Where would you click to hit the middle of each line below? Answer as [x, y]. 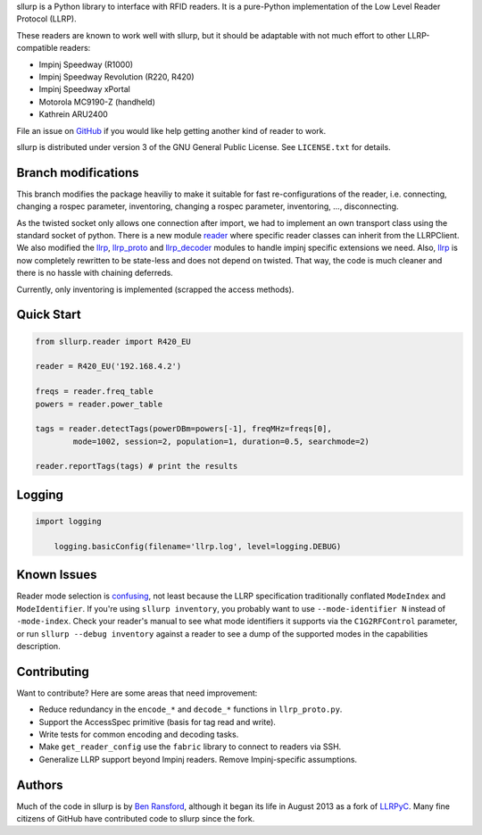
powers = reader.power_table [99, 404]
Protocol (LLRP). [46, 19]
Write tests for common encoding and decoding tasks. [139, 734]
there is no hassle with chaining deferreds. [95, 273]
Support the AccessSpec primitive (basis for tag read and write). [158, 722]
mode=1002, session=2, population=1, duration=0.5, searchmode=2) [221, 441]
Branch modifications [78, 173]
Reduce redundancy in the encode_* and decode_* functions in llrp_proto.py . [191, 709]
